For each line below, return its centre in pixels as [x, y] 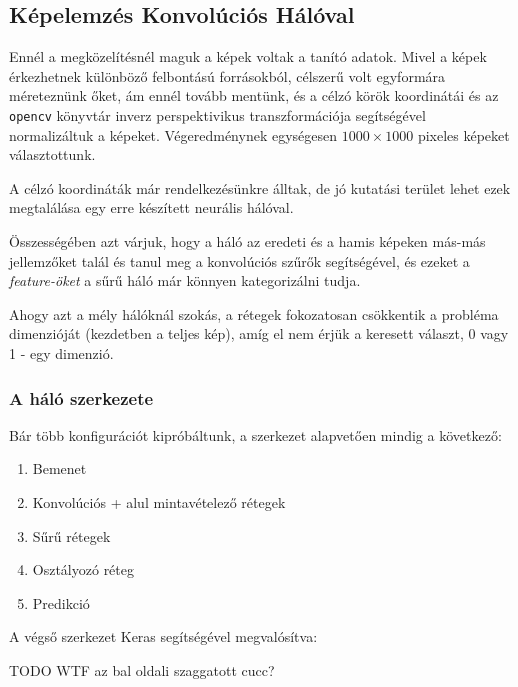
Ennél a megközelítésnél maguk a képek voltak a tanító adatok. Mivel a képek [248, 56]
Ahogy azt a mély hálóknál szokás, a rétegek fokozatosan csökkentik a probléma [254, 313]
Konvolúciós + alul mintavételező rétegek [159, 501]
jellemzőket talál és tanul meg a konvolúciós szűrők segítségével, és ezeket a [239, 260]
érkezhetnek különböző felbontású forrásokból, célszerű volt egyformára [227, 75]
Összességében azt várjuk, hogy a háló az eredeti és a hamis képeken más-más [247, 241]
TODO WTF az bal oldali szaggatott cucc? [142, 669]
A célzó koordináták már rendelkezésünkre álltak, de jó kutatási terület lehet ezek [260, 187]
